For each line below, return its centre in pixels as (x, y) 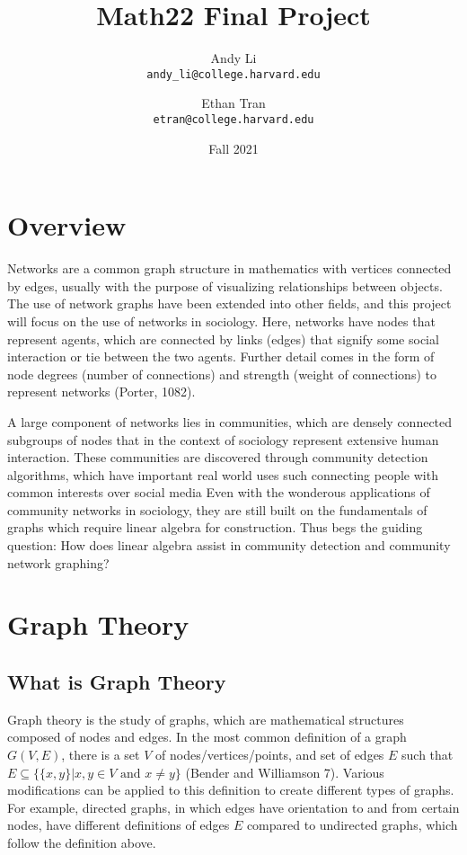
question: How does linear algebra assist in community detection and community (229, 545)
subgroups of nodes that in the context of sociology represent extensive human (223, 439)
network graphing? (58, 562)
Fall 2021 (233, 148)
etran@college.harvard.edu (233, 119)
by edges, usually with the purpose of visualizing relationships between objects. (225, 285)
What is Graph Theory (117, 682)
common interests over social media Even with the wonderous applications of (219, 492)
